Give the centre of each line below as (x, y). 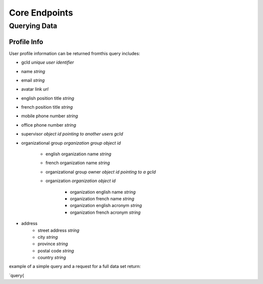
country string (52, 258)
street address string (59, 230)
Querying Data (33, 26)
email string (33, 80)
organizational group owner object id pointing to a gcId (101, 172)
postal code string (56, 250)
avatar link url (35, 89)
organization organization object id (81, 181)
